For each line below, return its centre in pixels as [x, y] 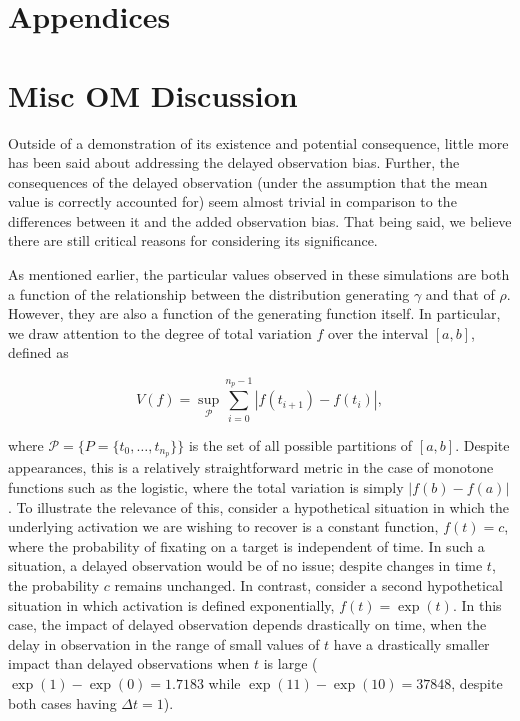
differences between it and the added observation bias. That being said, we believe [260, 220]
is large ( [290, 663]
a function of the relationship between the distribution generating [209, 293]
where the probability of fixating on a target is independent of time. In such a [246, 545]
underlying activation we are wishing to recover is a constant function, [223, 526]
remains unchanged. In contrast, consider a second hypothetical [308, 584]
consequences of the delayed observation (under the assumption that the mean [248, 181]
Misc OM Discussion [153, 94]
